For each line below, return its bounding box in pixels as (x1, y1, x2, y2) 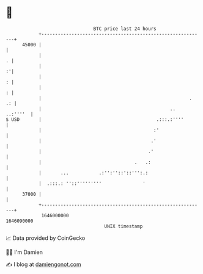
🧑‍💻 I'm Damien (6, 248, 43, 256)
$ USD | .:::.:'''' (6, 116, 184, 123)
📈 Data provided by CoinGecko (6, 234, 86, 242)
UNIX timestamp (104, 223, 143, 229)
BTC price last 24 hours (93, 26, 157, 32)
